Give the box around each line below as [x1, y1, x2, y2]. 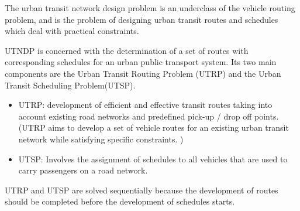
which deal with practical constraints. [5, 25, 139, 37]
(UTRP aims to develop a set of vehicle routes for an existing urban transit [18, 121, 289, 134]
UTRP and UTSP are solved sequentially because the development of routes [5, 183, 278, 196]
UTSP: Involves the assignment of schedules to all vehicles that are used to [18, 152, 288, 165]
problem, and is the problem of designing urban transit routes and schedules [5, 13, 278, 25]
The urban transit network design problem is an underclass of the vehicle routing [5, 2, 295, 13]
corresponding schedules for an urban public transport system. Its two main [5, 56, 277, 68]
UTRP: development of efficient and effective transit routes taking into [18, 98, 273, 111]
